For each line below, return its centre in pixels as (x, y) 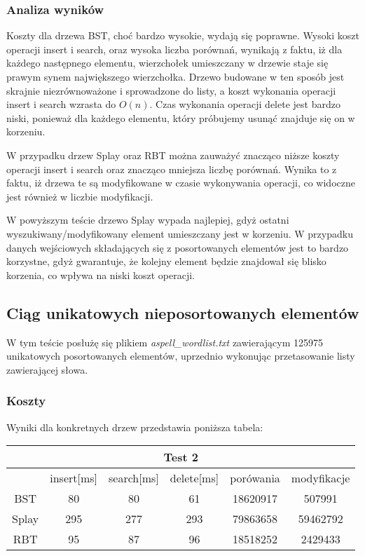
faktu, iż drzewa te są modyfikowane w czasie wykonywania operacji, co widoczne (181, 183)
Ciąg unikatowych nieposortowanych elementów (183, 312)
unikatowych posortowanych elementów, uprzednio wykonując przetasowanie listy (181, 356)
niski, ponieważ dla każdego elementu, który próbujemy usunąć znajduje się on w (181, 117)
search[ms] (134, 478)
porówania (255, 478)
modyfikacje (321, 478)
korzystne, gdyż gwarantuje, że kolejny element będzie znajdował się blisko (166, 261)
